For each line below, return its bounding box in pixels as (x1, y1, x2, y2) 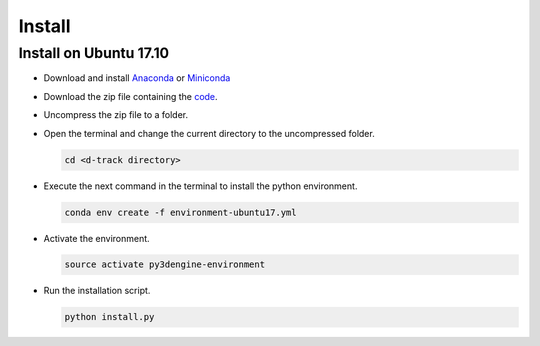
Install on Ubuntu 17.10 (18, 44, 170, 62)
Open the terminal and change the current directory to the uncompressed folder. (43, 127, 375, 139)
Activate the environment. (43, 232, 150, 244)
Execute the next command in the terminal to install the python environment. (43, 180, 358, 192)
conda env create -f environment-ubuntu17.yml (64, 206, 297, 218)
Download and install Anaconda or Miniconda (43, 72, 231, 84)
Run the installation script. (43, 285, 151, 297)
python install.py (64, 311, 155, 323)
